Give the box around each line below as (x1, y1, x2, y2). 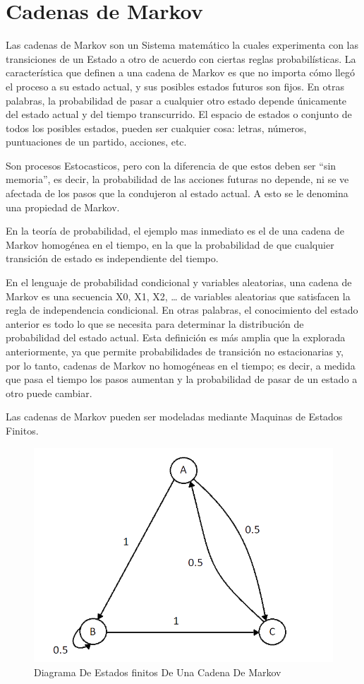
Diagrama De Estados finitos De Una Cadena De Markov (34, 664, 281, 679)
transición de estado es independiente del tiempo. (6, 251, 219, 266)
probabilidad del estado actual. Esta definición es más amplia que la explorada (6, 330, 346, 345)
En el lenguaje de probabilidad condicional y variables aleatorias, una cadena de (6, 275, 352, 290)
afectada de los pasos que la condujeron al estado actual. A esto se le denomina (6, 186, 348, 201)
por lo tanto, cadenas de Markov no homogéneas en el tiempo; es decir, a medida (6, 358, 356, 372)
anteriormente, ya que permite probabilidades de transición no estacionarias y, (6, 344, 344, 358)
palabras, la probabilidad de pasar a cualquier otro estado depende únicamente (6, 93, 347, 107)
